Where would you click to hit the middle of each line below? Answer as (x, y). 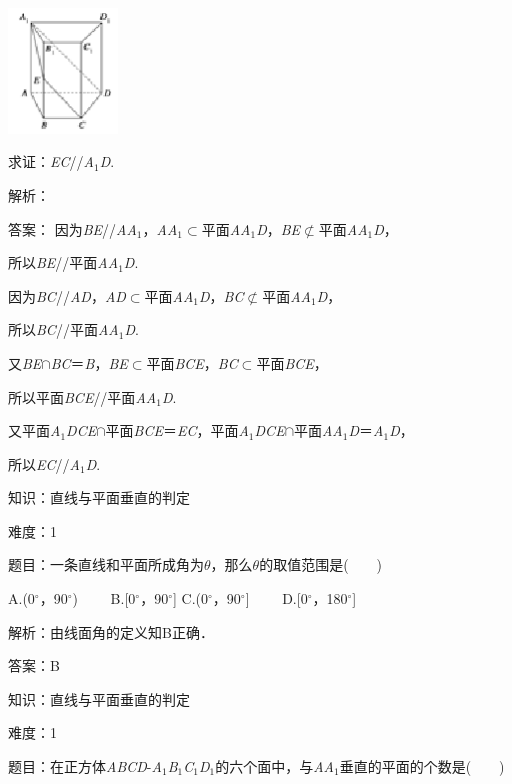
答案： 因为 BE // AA (72, 228)
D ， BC (221, 295)
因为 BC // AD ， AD (67, 295)
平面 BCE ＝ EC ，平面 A (177, 430)
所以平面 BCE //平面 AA (82, 396)
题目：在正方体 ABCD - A (85, 766)
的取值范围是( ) (321, 564)
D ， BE (278, 228)
